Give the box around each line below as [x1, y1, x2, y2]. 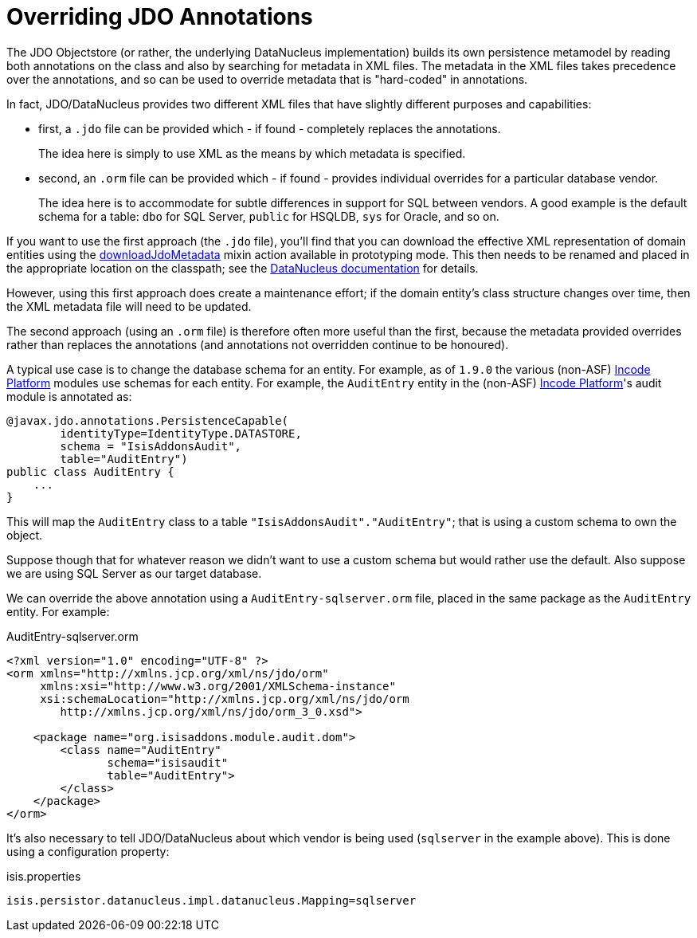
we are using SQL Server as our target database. [6, 566, 262, 580]
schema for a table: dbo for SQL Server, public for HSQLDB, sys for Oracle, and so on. [38, 209, 499, 223]
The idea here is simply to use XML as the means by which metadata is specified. [38, 146, 466, 160]
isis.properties [6, 869, 81, 883]
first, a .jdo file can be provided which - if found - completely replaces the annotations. [38, 121, 501, 135]
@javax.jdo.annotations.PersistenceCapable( [6, 414, 289, 427]
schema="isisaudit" [107, 756, 229, 769]
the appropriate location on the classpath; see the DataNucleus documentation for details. [6, 261, 479, 275]
